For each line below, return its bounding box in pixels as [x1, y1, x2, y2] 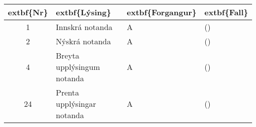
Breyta [56, 50, 79, 61]
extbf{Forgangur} [127, 6, 197, 18]
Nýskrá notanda [56, 35, 111, 47]
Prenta [56, 87, 79, 98]
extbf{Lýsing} [56, 6, 111, 18]
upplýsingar [56, 98, 96, 109]
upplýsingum [56, 61, 100, 72]
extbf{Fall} [204, 6, 248, 18]
